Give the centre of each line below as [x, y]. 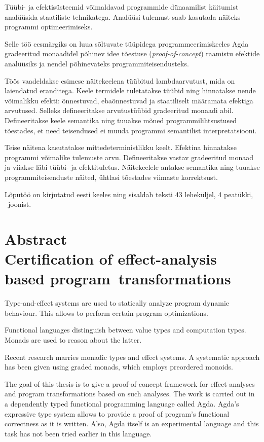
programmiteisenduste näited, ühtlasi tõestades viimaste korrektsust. [111, 177]
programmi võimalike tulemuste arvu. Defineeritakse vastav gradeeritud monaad [129, 157]
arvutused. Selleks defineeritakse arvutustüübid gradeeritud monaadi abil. [119, 110]
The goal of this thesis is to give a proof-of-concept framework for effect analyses [130, 383]
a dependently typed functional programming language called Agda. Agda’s [122, 403]
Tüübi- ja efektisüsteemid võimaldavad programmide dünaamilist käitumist [122, 7]
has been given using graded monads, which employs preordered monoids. [119, 367]
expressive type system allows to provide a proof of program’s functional [117, 413]
